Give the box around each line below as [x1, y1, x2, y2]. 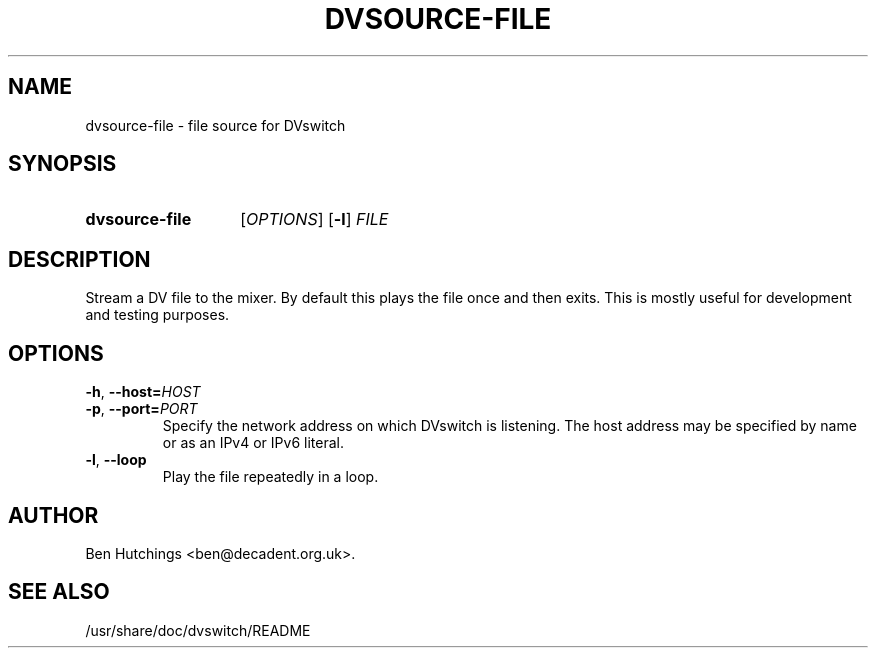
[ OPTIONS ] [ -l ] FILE [240, 209, 389, 230]
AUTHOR [8, 502, 99, 528]
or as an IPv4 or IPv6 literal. [162, 434, 344, 452]
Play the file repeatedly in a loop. [162, 468, 379, 486]
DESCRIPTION [8, 246, 151, 272]
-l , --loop [85, 451, 147, 469]
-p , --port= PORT [85, 400, 198, 418]
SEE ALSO [8, 579, 110, 605]
